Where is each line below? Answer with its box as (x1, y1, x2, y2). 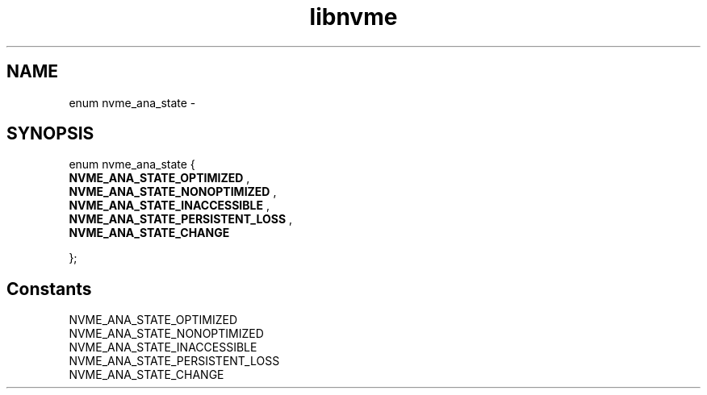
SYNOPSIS (6, 123, 94, 144)
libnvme (309, 3, 398, 31)
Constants (6, 278, 92, 299)
